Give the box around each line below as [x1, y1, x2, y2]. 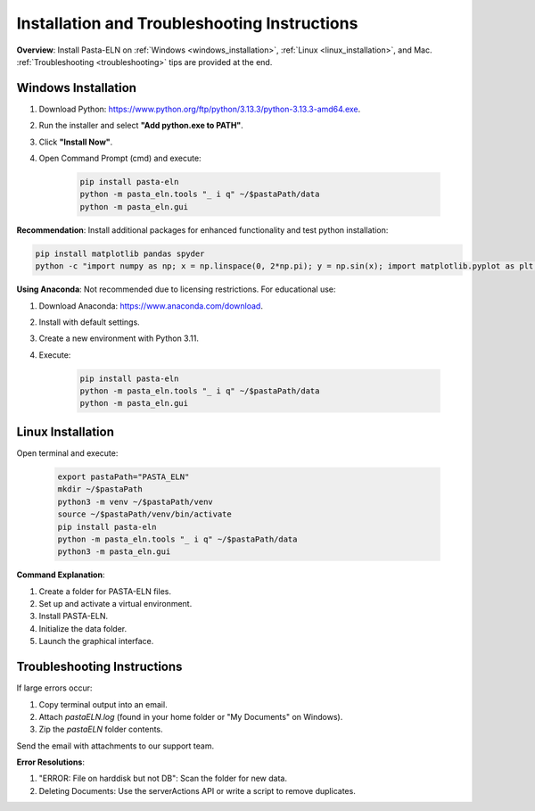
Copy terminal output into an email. [38, 699, 169, 709]
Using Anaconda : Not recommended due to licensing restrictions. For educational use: [16, 284, 336, 294]
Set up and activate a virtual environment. [38, 599, 193, 609]
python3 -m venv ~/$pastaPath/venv [57, 496, 213, 507]
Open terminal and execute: [16, 447, 119, 459]
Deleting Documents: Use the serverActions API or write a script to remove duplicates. [38, 785, 356, 796]
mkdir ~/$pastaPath [57, 484, 143, 494]
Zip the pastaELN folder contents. [38, 724, 164, 735]
